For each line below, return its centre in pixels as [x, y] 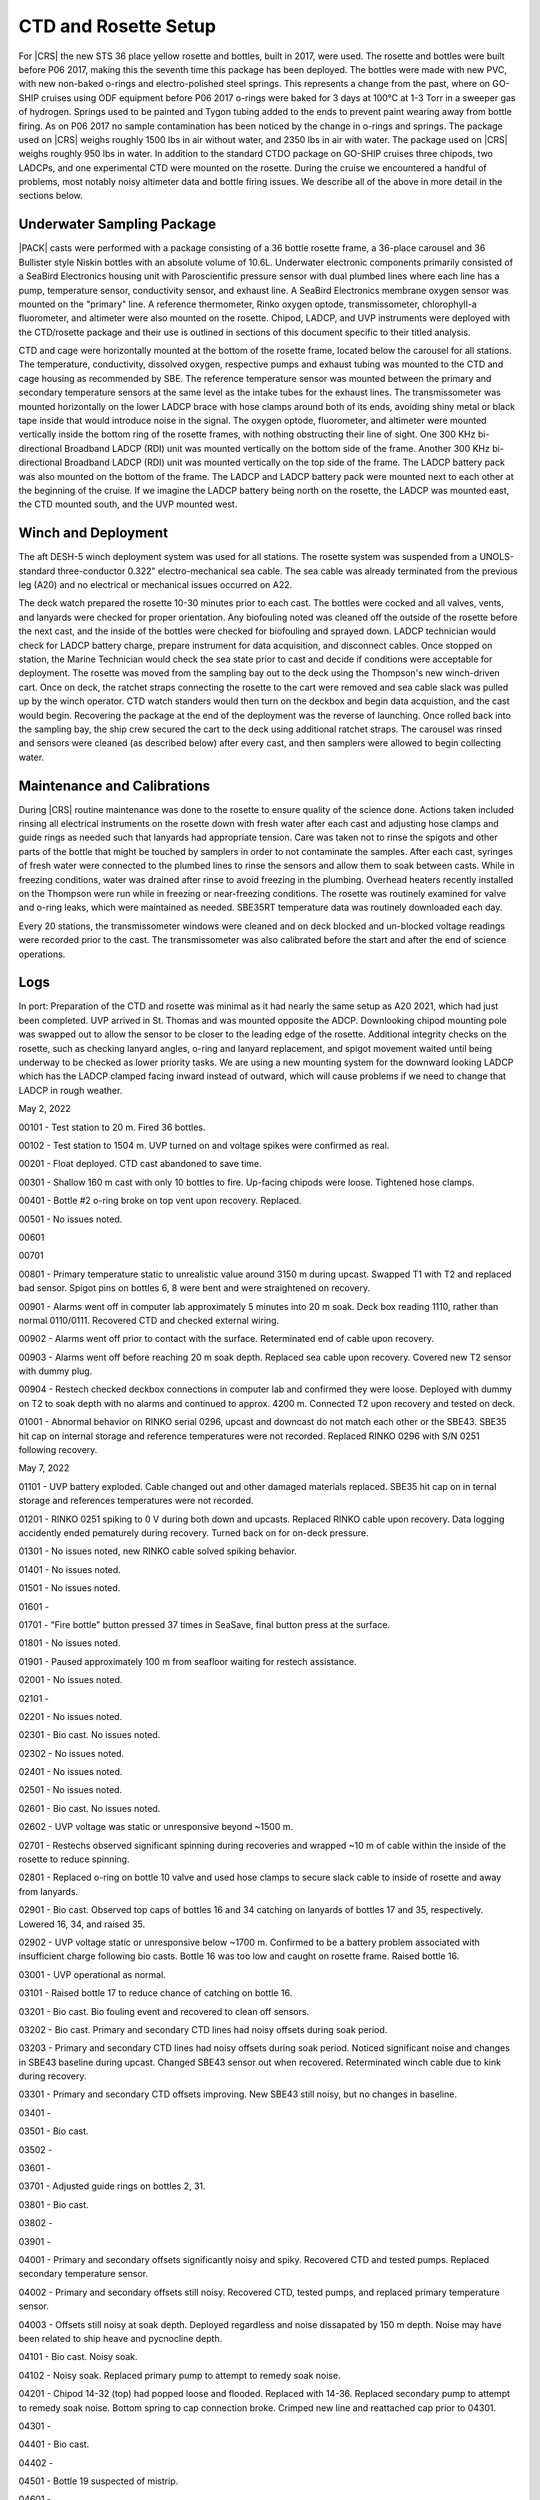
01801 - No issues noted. [69, 1643]
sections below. [51, 196]
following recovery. [58, 1450]
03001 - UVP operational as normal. [92, 1974]
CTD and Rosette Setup [117, 26]
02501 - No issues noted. [70, 1790]
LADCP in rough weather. [70, 1090]
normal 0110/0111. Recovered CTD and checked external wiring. [149, 1320]
